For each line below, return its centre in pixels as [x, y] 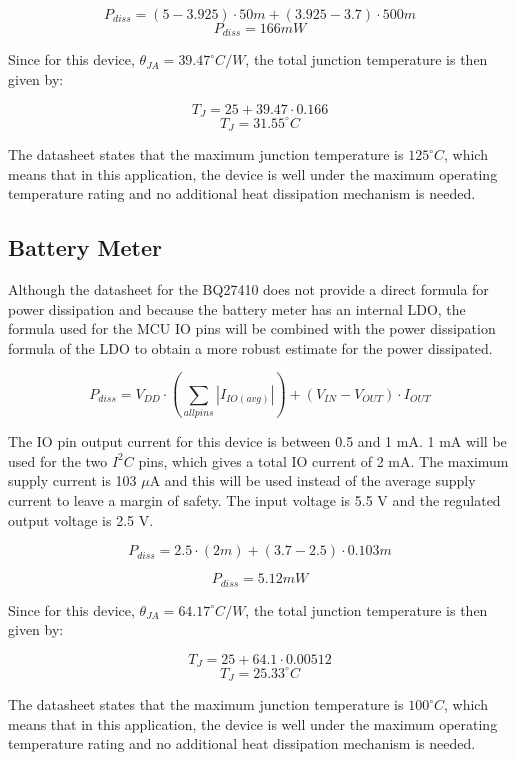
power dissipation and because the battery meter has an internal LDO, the [237, 308]
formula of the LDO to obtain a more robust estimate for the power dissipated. [250, 347]
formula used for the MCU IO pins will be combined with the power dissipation [252, 328]
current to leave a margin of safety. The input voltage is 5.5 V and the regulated [254, 499]
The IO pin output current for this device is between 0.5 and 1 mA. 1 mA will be [257, 441]
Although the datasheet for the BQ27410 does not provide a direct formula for [248, 289]
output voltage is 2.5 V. [81, 519]
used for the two [58, 460]
